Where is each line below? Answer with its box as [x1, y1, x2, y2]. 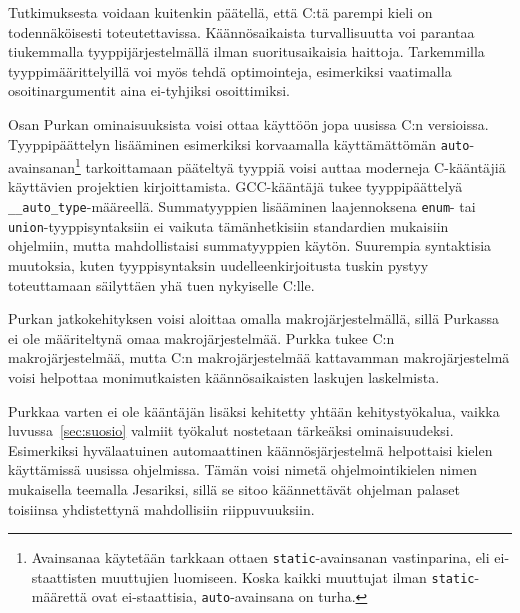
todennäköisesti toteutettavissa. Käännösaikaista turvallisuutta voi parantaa [8, 21, 475, 42]
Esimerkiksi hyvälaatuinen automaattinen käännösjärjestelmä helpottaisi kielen [8, 439, 493, 460]
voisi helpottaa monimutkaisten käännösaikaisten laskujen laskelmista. [8, 366, 440, 387]
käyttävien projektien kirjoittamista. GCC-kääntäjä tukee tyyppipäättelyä [8, 176, 463, 197]
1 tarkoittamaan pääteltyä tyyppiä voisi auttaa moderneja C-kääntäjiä [74, 154, 506, 177]
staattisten [31, 566, 97, 587]
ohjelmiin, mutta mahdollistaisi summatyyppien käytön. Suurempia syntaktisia [8, 235, 492, 256]
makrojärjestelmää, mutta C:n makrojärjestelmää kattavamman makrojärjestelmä [8, 347, 510, 368]
